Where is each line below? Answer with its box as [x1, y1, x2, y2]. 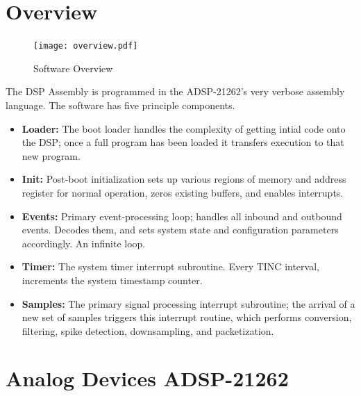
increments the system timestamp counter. [22, 272, 203, 287]
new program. [22, 148, 81, 163]
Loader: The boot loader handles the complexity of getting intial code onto [22, 121, 346, 135]
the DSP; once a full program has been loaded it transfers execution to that [22, 135, 344, 149]
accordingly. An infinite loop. [22, 236, 146, 250]
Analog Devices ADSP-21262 [6, 364, 289, 393]
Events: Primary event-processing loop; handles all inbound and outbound [22, 208, 342, 223]
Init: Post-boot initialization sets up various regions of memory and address [22, 172, 346, 186]
